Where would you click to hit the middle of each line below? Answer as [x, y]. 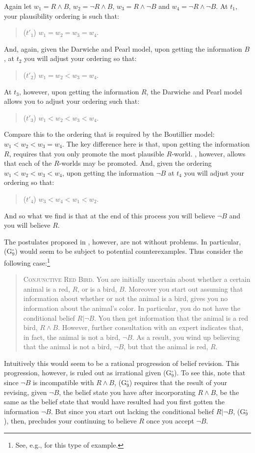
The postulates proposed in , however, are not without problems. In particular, [123, 241]
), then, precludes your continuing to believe [70, 421]
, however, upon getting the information [79, 91]
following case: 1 [27, 262]
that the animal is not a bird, [67, 347]
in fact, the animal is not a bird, [72, 337]
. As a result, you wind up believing [186, 337]
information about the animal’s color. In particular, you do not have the [132, 308]
